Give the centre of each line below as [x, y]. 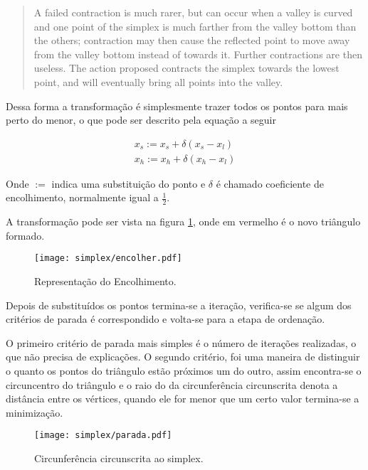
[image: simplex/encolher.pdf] [108, 258]
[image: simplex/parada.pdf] [103, 436]
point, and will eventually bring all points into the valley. [158, 81]
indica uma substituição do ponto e [128, 183]
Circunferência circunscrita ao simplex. [119, 458]
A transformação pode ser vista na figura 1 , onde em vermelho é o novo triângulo [183, 221]
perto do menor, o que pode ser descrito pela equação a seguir [141, 120]
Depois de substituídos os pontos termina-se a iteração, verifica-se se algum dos [179, 305]
